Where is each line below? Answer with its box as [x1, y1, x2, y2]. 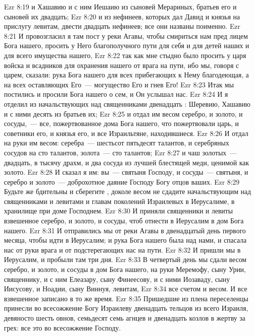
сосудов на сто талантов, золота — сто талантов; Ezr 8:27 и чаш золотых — [4, 147, 237, 157]
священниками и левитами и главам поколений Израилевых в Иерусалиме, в [4, 196, 235, 206]
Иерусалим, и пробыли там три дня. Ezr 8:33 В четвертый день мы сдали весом [4, 254, 247, 265]
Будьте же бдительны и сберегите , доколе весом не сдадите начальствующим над [4, 186, 251, 197]
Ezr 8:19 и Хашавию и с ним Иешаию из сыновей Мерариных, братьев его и [4, 1, 237, 11]
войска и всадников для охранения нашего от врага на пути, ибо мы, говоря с [4, 60, 239, 70]
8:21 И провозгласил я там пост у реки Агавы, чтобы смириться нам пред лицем [4, 30, 248, 41]
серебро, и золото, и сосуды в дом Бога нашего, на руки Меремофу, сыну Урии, [4, 264, 246, 274]
